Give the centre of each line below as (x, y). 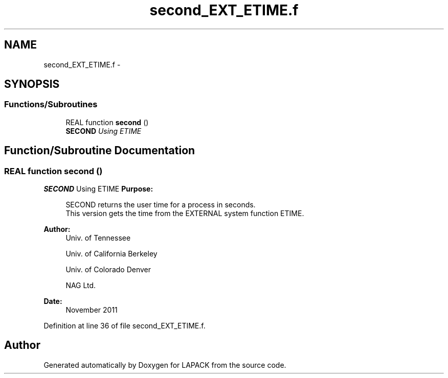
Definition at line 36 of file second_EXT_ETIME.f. (125, 326)
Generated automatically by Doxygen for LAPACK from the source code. (165, 365)
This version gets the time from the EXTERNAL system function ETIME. (185, 214)
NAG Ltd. (81, 286)
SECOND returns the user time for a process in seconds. (161, 205)
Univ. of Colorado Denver (108, 270)
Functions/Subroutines (51, 104)
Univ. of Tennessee (98, 238)
